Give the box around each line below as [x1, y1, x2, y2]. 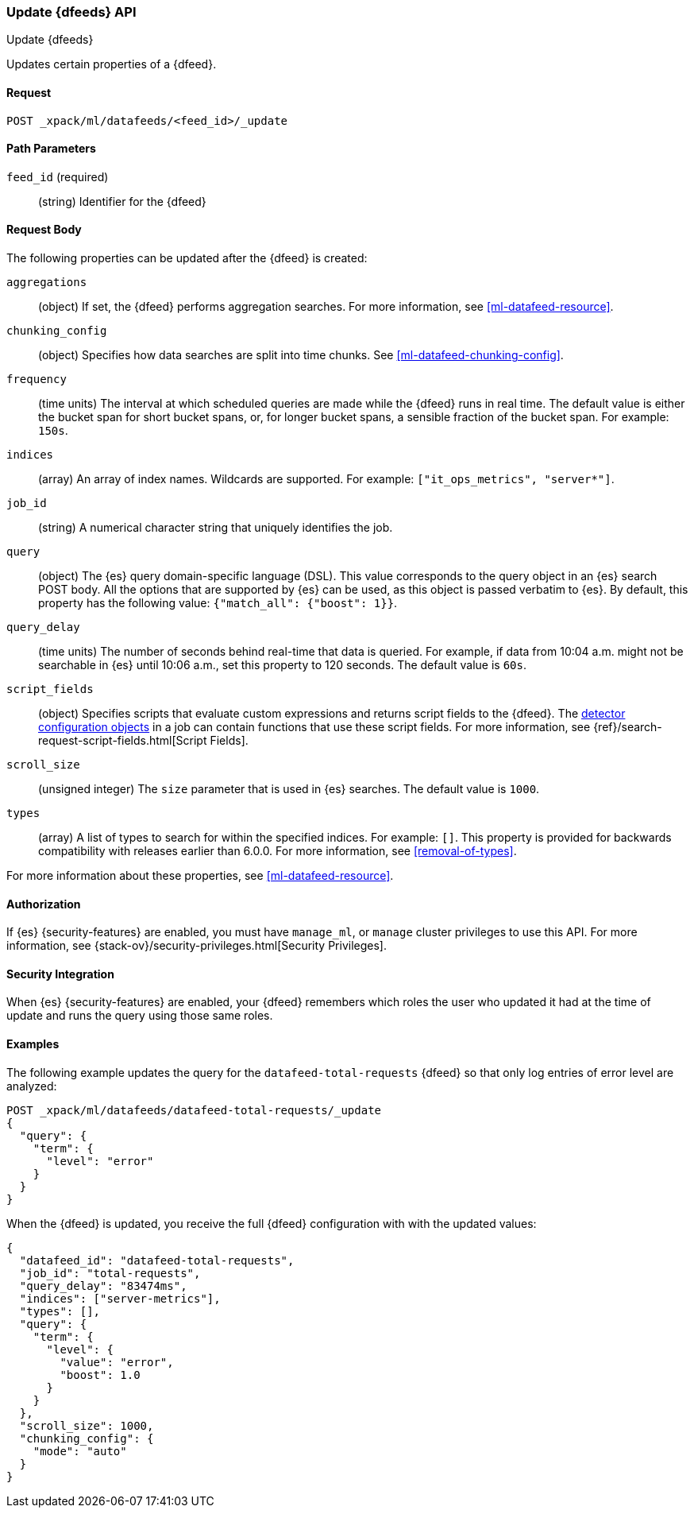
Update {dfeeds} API [6, 4, 137, 20]
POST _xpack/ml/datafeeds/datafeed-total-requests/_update [6, 1103, 382, 1117]
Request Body [6, 223, 82, 237]
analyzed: [6, 1078, 57, 1093]
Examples [6, 1037, 60, 1051]
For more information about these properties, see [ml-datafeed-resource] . [6, 869, 394, 883]
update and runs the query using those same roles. [6, 1009, 273, 1023]
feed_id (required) [6, 169, 109, 184]
